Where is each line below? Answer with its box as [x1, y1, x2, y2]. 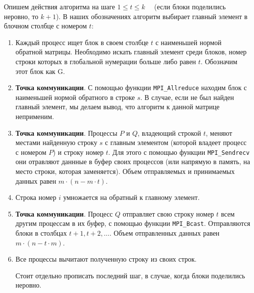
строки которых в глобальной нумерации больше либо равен [15, 56, 196, 66]
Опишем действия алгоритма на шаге [4, 1, 115, 11]
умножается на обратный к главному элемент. [63, 192, 200, 202]
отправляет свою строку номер [122, 208, 214, 219]
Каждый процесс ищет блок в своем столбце [15, 37, 149, 47]
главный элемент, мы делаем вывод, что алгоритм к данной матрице [15, 101, 220, 112]
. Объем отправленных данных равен [109, 228, 220, 238]
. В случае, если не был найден [140, 92, 234, 102]
